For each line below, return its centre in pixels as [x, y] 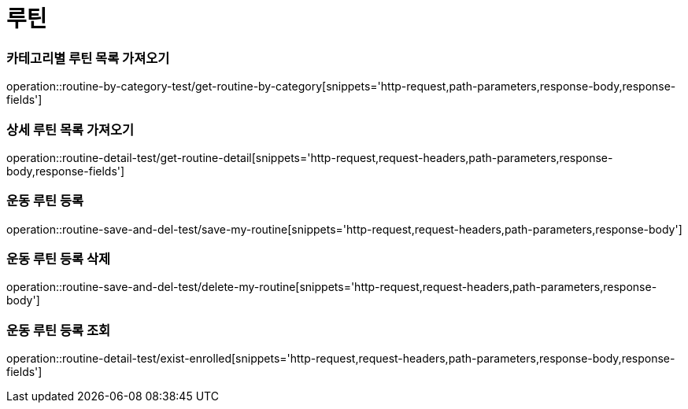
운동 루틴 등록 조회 [59, 330]
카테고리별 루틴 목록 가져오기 [88, 58]
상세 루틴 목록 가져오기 [70, 129]
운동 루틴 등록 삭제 [59, 259]
